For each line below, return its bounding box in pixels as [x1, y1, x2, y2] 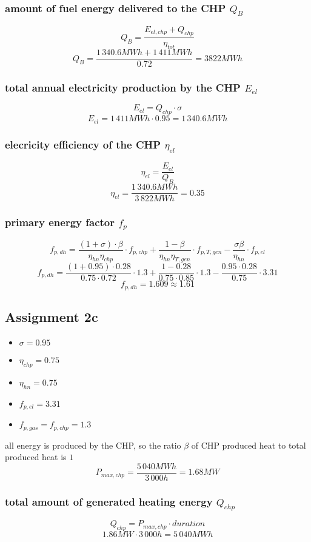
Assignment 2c [5, 307, 98, 326]
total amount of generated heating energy [5, 493, 213, 509]
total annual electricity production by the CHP [5, 80, 241, 95]
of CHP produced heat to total [191, 438, 306, 451]
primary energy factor [5, 215, 115, 230]
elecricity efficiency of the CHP [5, 136, 161, 152]
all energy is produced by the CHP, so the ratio [5, 438, 181, 451]
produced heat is [5, 450, 67, 463]
